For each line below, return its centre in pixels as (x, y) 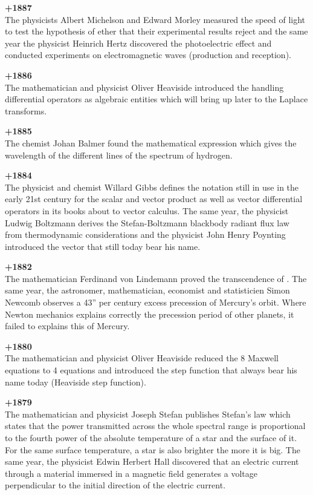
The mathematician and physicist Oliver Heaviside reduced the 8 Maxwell (142, 358)
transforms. (26, 110)
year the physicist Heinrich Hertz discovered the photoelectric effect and (138, 43)
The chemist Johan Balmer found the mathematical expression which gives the (151, 143)
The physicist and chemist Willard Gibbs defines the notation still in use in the (152, 187)
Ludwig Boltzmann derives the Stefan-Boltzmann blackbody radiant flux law (147, 222)
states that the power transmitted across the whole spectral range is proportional (155, 426)
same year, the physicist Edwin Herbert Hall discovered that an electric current (152, 461)
